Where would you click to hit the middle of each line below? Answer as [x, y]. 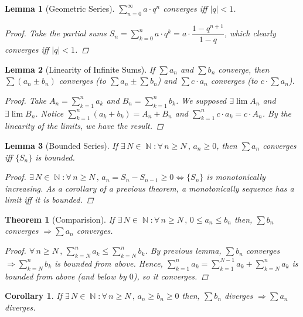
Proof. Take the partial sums [56, 33]
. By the [277, 113]
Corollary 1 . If [33, 296]
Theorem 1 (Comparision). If [60, 219]
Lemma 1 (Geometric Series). [60, 8]
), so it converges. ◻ [171, 276]
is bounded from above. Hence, [109, 263]
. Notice [50, 113]
